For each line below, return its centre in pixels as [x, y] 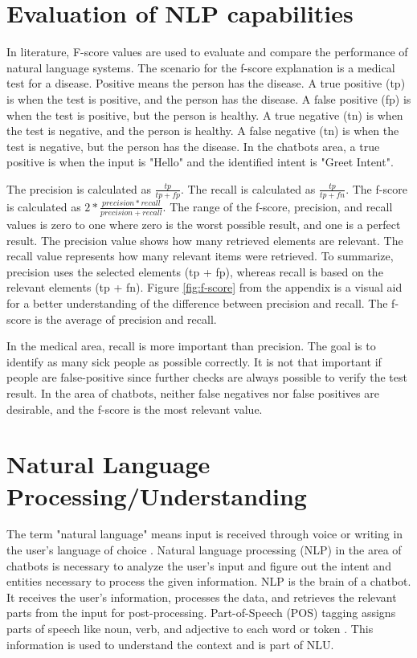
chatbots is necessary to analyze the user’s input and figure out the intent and [199, 565]
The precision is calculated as [79, 188]
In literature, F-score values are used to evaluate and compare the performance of [207, 52]
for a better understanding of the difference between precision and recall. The [197, 302]
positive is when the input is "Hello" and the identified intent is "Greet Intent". [200, 162]
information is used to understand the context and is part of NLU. [170, 644]
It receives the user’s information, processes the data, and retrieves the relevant [202, 597]
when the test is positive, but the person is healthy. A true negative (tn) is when [205, 114]
